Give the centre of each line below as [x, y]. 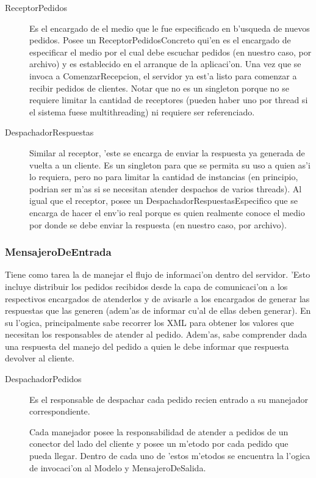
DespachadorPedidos [43, 379]
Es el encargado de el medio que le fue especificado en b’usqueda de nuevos [170, 28]
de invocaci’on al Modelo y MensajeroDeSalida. [118, 467]
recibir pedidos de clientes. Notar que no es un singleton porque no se [159, 88]
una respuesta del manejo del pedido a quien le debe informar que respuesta [147, 346]
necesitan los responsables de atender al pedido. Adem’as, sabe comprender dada [156, 334]
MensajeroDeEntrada [58, 252]
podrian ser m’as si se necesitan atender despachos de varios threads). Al [166, 188]
